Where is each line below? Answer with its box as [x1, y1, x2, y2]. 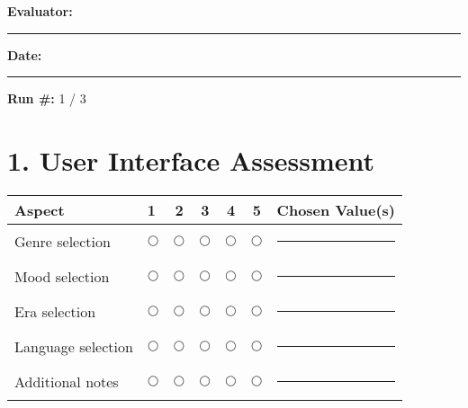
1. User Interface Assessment [7, 141, 375, 178]
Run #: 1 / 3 [7, 89, 86, 108]
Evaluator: [7, 2, 73, 20]
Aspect [14, 199, 65, 220]
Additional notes [14, 370, 119, 392]
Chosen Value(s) [276, 199, 396, 220]
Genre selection [14, 230, 111, 252]
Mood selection [14, 265, 110, 287]
